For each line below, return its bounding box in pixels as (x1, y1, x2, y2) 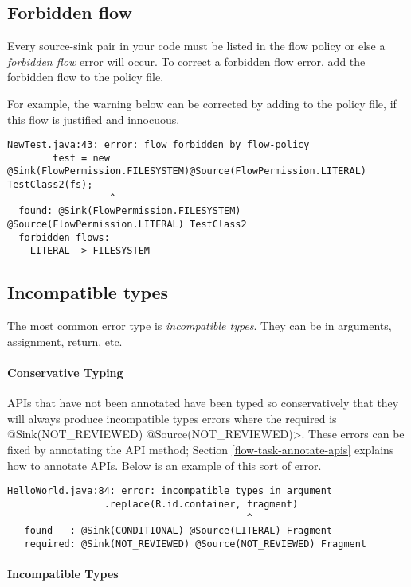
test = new (53, 152, 110, 164)
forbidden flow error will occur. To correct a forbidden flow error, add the (7, 52, 366, 69)
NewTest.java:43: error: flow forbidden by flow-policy (7, 139, 310, 151)
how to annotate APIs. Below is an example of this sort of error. (7, 457, 322, 473)
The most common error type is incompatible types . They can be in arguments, (7, 317, 392, 334)
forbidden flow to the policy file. (7, 68, 164, 85)
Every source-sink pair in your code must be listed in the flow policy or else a (7, 37, 386, 54)
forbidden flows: (18, 231, 110, 243)
